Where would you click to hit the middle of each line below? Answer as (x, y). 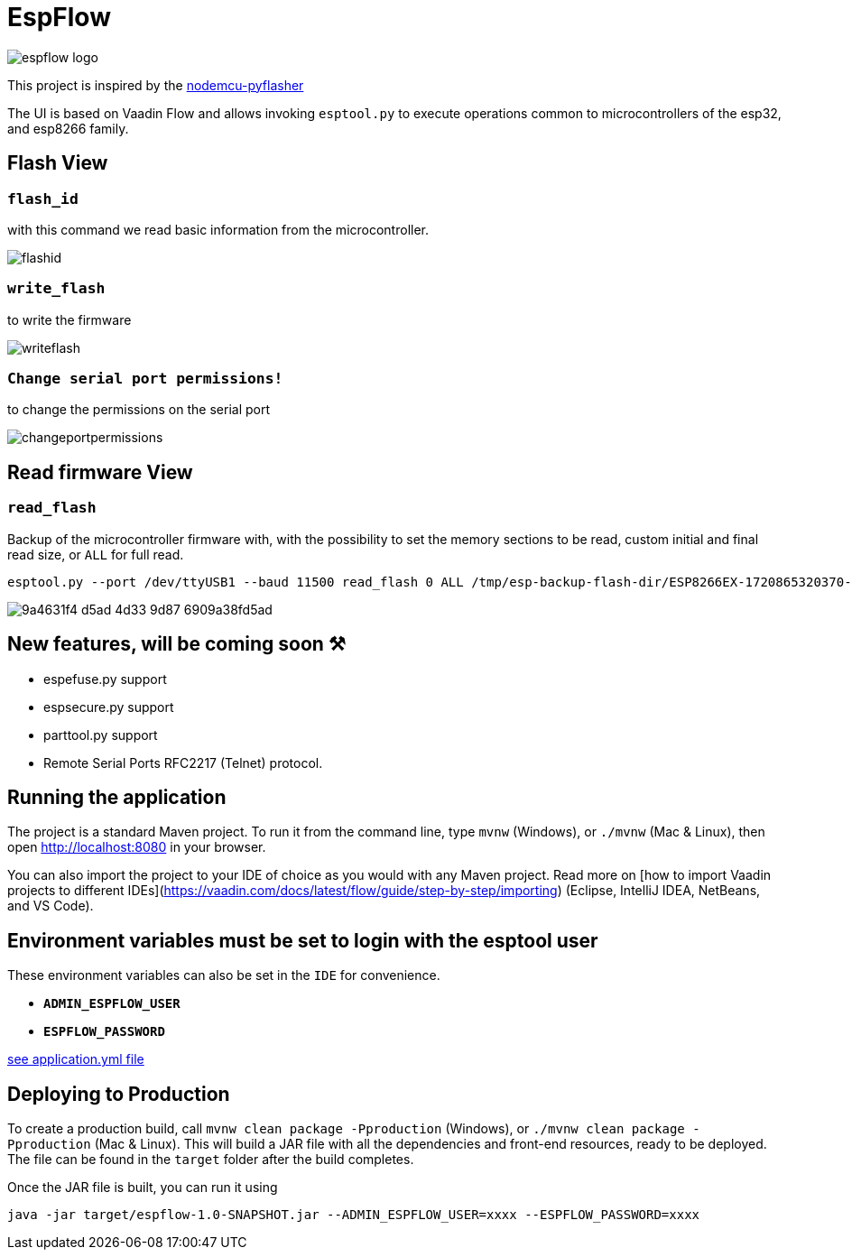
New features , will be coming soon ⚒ (176, 644)
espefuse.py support (105, 679)
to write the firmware (69, 319)
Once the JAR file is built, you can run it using (143, 1188)
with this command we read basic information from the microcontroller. (218, 229)
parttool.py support (101, 735)
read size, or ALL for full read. (96, 554)
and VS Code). (51, 906)
